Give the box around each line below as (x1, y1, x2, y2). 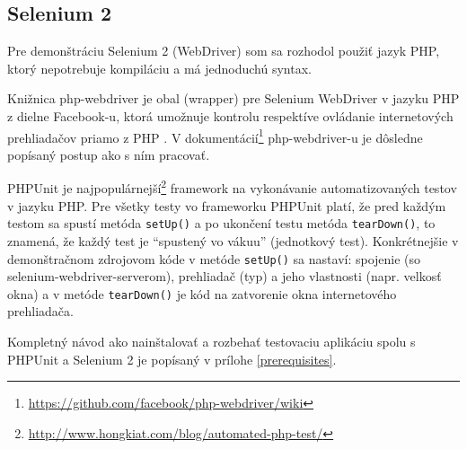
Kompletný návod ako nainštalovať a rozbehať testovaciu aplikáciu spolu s (7, 332, 416, 351)
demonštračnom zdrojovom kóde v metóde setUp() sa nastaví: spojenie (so (7, 249, 421, 268)
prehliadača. (7, 302, 74, 321)
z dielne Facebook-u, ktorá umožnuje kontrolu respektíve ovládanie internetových (7, 106, 454, 125)
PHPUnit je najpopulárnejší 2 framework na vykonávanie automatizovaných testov (7, 176, 457, 198)
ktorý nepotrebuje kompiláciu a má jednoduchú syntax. (7, 58, 312, 77)
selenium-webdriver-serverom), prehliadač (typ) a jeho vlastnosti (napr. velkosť (7, 267, 442, 286)
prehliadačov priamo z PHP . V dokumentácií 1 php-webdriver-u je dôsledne (7, 125, 423, 146)
